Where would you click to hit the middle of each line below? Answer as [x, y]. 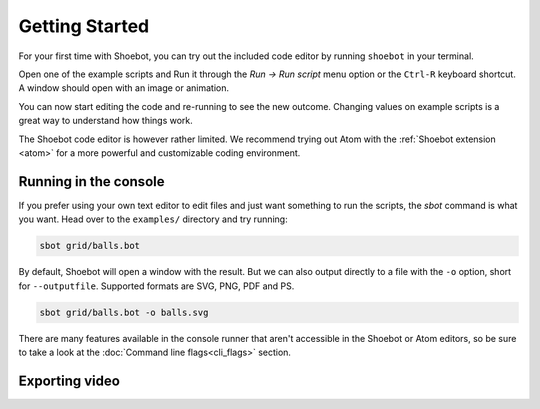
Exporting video [69, 380]
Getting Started [84, 26]
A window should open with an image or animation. [124, 88]
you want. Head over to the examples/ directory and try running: [153, 219]
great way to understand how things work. [106, 121]
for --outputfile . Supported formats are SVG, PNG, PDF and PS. [156, 286]
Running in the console [91, 181]
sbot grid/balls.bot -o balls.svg [124, 312]
